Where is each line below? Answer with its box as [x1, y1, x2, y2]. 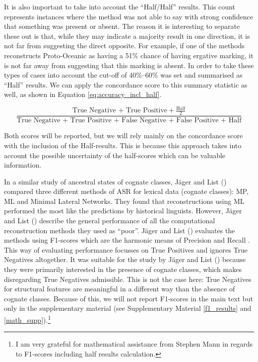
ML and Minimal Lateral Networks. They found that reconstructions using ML [4, 195, 245, 206]
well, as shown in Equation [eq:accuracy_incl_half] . [4, 89, 162, 99]
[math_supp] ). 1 [4, 313, 51, 325]
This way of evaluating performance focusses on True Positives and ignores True [4, 244, 248, 255]
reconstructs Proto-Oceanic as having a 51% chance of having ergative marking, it [4, 50, 254, 60]
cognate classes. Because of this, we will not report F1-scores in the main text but [4, 293, 253, 303]
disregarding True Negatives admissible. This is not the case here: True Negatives [4, 273, 252, 284]
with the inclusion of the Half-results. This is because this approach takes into [4, 140, 242, 150]
